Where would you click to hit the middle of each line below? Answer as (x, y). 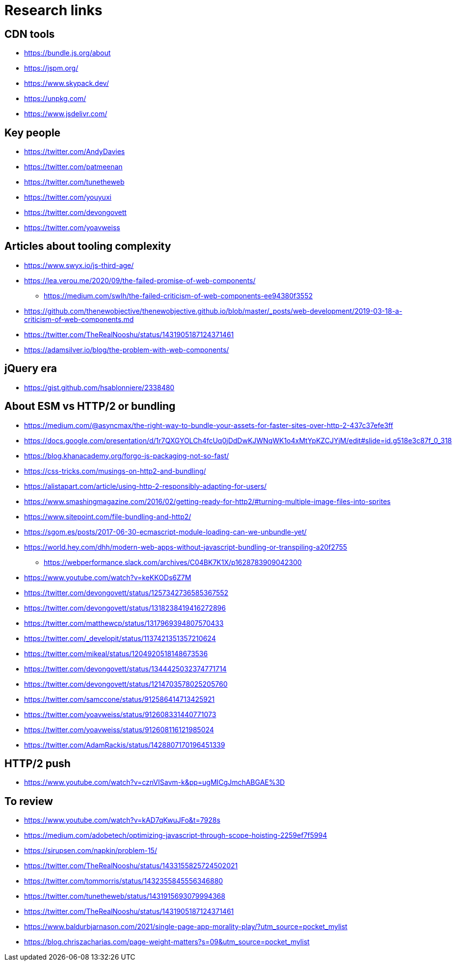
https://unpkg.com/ (55, 99)
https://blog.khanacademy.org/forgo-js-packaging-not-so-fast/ (127, 456)
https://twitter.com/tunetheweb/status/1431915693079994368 (125, 896)
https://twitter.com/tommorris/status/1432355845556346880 (124, 881)
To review (29, 801)
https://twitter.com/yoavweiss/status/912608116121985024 (119, 729)
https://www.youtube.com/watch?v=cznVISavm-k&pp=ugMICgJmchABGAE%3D (155, 782)
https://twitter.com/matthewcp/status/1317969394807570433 (124, 623)
